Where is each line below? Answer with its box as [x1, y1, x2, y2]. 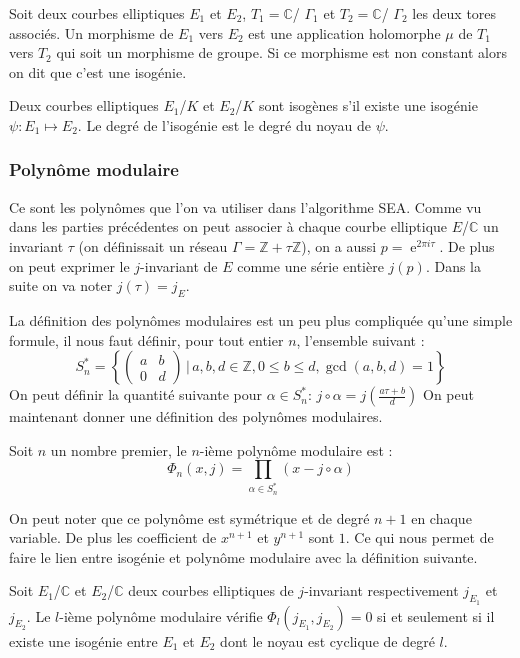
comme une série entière [237, 255, 384, 276]
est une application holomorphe [248, 22, 441, 43]
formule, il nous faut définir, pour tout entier [9, 329, 284, 350]
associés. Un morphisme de [9, 22, 174, 43]
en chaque [411, 507, 472, 528]
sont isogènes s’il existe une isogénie [258, 95, 478, 116]
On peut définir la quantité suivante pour [9, 384, 262, 405]
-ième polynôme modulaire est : [199, 439, 393, 460]
